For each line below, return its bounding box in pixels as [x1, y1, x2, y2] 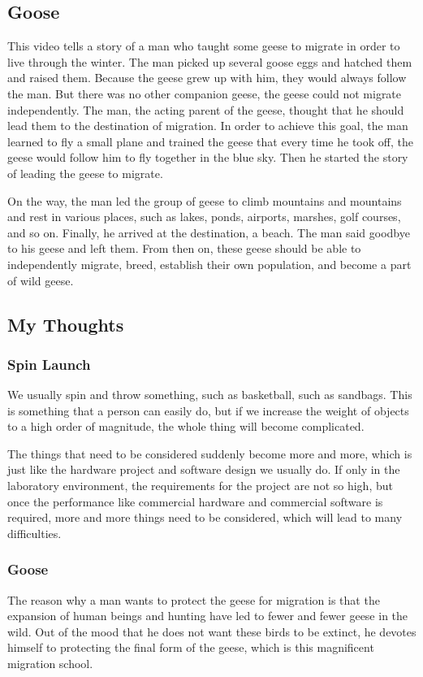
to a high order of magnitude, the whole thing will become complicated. [7, 418, 365, 435]
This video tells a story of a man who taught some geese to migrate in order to [7, 37, 400, 54]
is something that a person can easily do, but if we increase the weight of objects [7, 401, 409, 419]
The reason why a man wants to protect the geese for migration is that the [7, 591, 380, 608]
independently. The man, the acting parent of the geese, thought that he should [7, 101, 404, 118]
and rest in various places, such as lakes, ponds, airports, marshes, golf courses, [7, 208, 401, 225]
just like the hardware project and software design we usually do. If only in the [7, 461, 400, 478]
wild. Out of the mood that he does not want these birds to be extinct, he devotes [7, 623, 417, 640]
